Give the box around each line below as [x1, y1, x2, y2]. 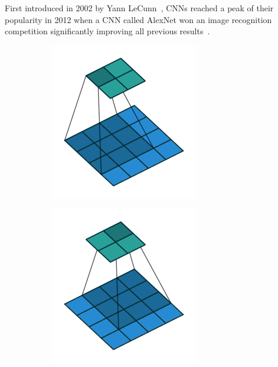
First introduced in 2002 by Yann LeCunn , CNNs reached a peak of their [5, 2, 274, 14]
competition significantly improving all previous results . [5, 25, 210, 37]
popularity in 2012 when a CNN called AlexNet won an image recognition [5, 13, 272, 25]
